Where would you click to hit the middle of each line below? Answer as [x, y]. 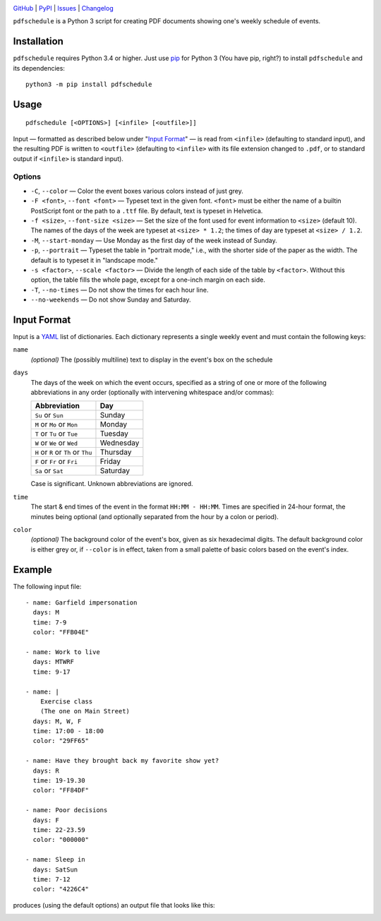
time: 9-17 [52, 672]
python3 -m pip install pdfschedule [89, 84]
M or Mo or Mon [56, 424]
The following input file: [47, 586]
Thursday [116, 452]
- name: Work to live [63, 652]
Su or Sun [49, 415]
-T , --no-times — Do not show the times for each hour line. [120, 290]
